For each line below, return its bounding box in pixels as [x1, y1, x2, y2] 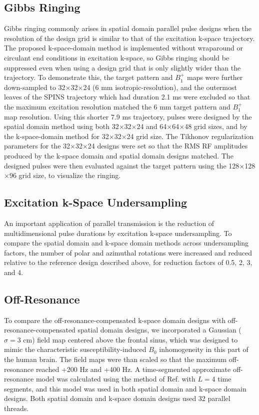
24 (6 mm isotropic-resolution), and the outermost [83, 81, 237, 92]
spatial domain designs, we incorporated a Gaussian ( [77, 324, 241, 335]
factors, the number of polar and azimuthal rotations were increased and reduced [4, 247, 252, 257]
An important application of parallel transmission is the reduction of [4, 217, 214, 228]
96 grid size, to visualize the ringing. [9, 170, 121, 180]
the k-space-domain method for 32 [4, 130, 109, 141]
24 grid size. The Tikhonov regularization [126, 130, 253, 141]
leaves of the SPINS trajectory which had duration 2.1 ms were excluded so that [4, 91, 250, 102]
